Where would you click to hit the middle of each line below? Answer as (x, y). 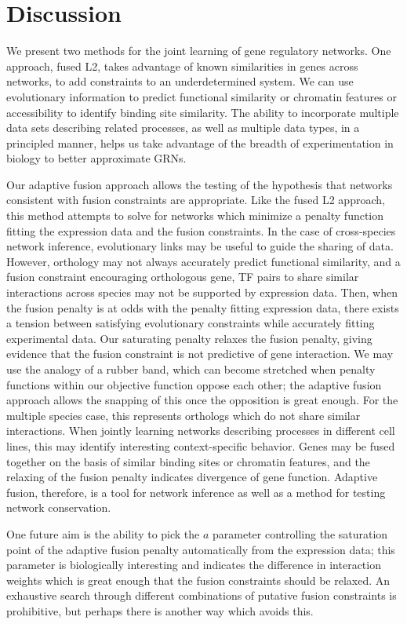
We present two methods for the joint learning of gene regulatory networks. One (199, 51)
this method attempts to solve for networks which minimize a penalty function (195, 215)
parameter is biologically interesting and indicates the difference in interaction (194, 565)
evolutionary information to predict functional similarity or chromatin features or (202, 96)
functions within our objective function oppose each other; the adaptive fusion (194, 384)
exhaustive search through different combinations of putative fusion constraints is (202, 595)
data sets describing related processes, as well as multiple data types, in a (183, 128)
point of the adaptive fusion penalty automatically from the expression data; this (201, 549)
